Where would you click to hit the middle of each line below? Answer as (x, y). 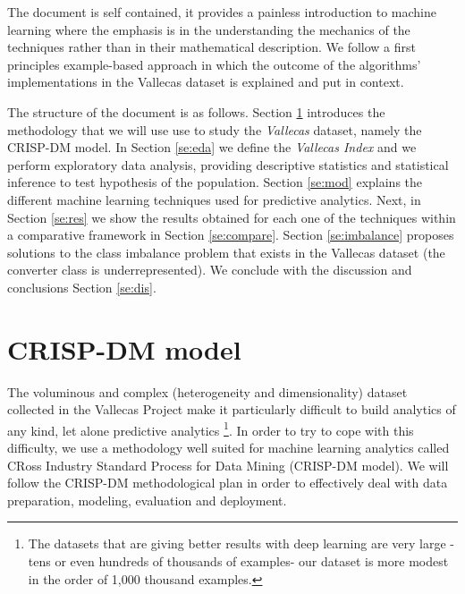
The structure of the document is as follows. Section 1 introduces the (196, 111)
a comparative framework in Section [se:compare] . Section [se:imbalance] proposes (231, 235)
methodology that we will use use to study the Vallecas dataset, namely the (215, 129)
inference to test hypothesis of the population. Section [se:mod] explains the (215, 182)
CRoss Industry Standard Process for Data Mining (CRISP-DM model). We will (228, 465)
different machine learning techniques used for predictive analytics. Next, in (214, 199)
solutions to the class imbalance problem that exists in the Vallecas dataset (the (226, 252)
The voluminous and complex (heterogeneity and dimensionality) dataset (207, 391)
